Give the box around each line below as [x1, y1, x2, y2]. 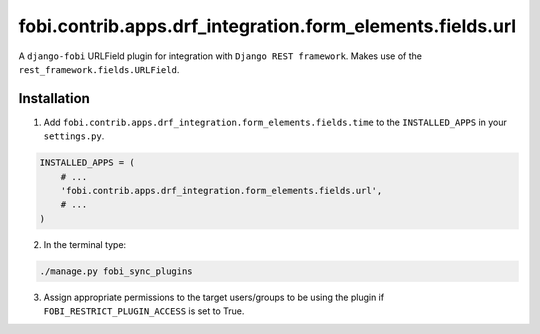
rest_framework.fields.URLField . [18, 63, 180, 75]
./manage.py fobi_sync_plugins [39, 265, 194, 277]
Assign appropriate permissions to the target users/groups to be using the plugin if [43, 291, 385, 303]
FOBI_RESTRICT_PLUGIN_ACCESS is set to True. [43, 305, 245, 317]
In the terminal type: [43, 238, 127, 250]
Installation [18, 90, 90, 107]
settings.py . [43, 130, 105, 142]
